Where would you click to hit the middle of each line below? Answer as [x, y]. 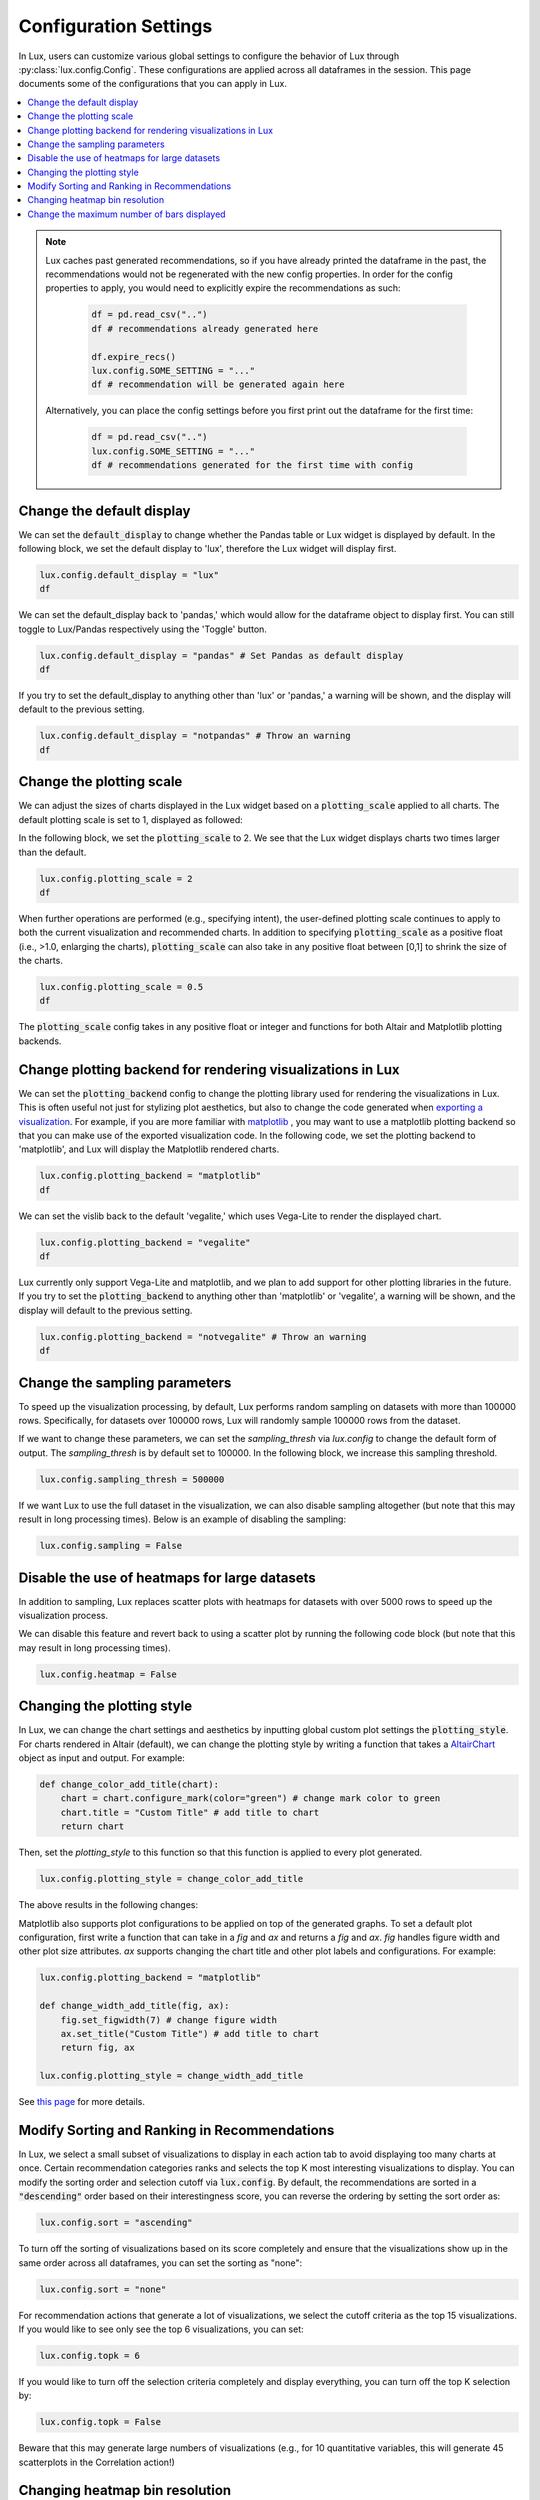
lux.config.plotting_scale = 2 [116, 878]
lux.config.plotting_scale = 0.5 [121, 987]
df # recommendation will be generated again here [218, 384]
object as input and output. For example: [101, 1758]
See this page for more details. [81, 2102]
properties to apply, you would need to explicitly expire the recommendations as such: [223, 288]
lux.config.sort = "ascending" [116, 2223]
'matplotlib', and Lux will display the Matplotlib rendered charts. [149, 1149]
